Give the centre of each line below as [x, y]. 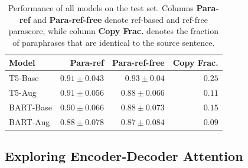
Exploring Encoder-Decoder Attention [124, 156]
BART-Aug [30, 121]
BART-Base [30, 107]
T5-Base [24, 78]
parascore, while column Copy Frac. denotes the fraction [113, 31]
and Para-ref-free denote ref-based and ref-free [120, 19]
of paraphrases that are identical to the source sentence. [114, 42]
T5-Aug [23, 93]
